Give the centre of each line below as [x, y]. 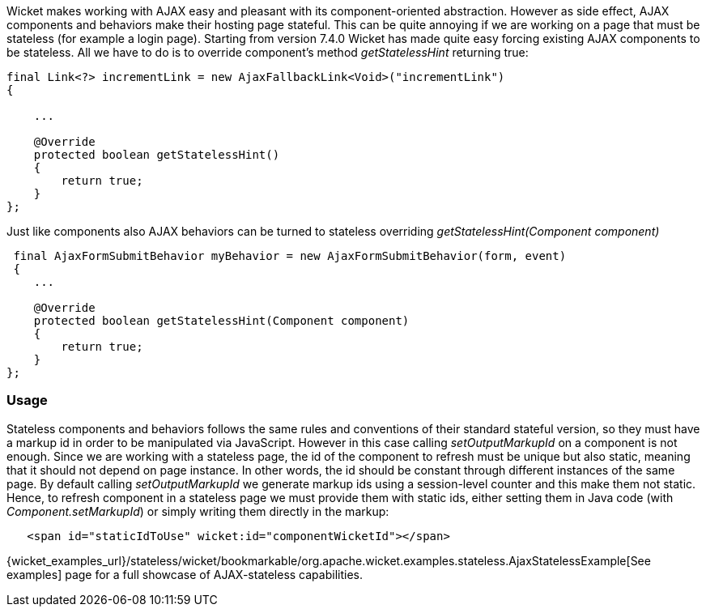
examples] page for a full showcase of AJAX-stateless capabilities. [185, 574]
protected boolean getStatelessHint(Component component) [221, 321]
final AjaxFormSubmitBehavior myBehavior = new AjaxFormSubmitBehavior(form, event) [290, 256]
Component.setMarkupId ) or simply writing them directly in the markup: [198, 511]
